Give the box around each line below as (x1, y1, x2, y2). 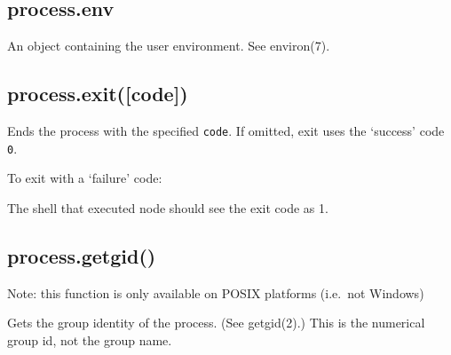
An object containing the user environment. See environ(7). (7, 36, 330, 55)
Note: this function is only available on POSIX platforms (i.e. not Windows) (7, 283, 424, 302)
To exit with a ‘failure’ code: (7, 169, 162, 187)
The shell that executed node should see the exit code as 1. (7, 198, 328, 217)
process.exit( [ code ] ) (7, 80, 188, 107)
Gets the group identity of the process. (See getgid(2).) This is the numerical (7, 313, 425, 332)
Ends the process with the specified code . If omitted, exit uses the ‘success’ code (7, 122, 445, 139)
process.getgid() (7, 241, 156, 269)
